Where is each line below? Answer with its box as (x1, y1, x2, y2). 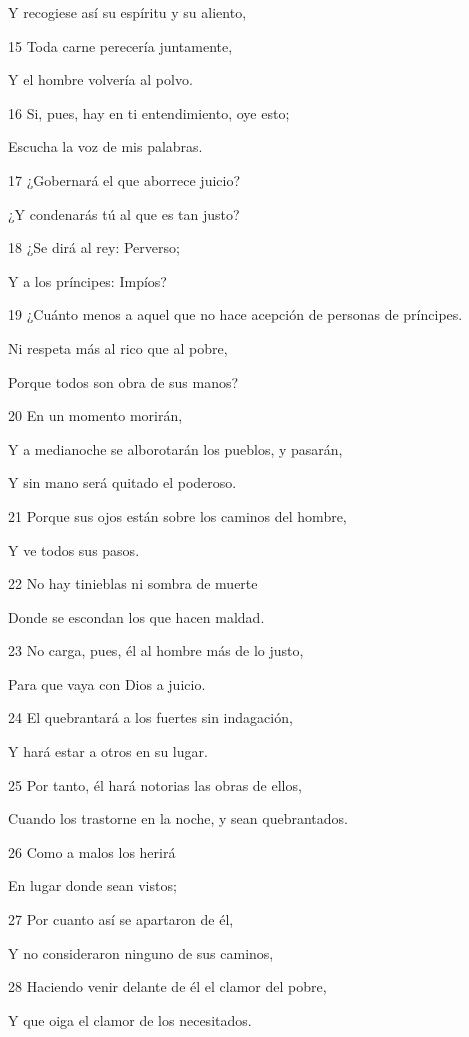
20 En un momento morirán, (8, 405, 183, 426)
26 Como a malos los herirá (8, 841, 176, 862)
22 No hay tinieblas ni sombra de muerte (8, 573, 258, 594)
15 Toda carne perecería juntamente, (8, 35, 233, 56)
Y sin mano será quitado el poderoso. (8, 472, 237, 493)
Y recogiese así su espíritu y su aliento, (8, 2, 247, 22)
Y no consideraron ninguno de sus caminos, (8, 942, 274, 963)
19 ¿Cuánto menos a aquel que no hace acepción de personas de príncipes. (8, 304, 463, 325)
